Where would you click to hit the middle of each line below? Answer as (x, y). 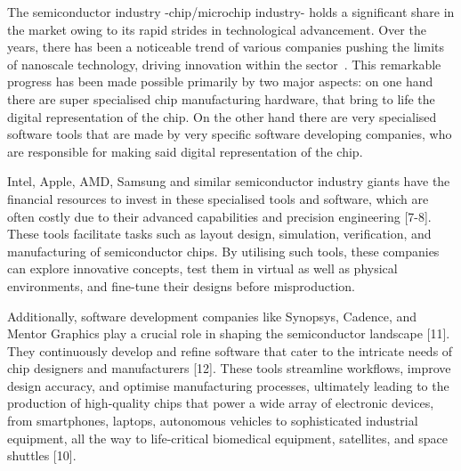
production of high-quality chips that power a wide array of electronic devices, (221, 403)
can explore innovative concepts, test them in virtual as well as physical (202, 268)
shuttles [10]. (42, 455)
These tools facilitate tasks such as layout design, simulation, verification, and (219, 234)
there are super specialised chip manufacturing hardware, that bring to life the (221, 98)
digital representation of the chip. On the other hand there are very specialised (222, 116)
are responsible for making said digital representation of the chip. (185, 151)
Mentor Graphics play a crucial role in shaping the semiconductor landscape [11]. (229, 333)
